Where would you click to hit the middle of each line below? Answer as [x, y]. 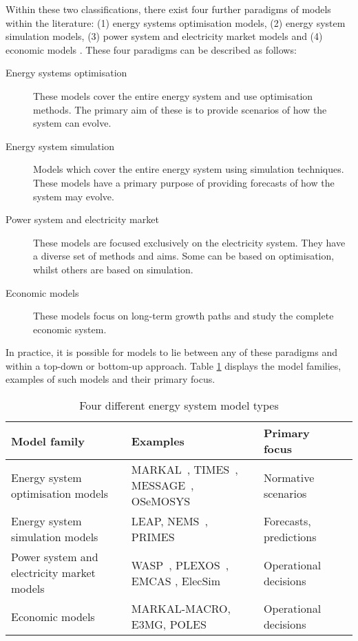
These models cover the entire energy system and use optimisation [173, 95]
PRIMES [153, 537]
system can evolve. [72, 123]
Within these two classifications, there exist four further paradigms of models [168, 9]
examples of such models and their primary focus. [110, 379]
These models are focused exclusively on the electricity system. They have [189, 242]
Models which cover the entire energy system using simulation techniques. [189, 169]
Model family [48, 441]
